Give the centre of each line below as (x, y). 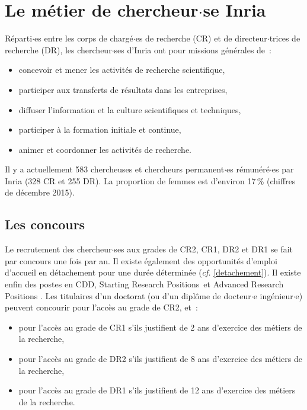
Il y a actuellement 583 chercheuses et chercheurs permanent (115, 169)
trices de (285, 38)
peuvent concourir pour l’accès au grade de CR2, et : (101, 307)
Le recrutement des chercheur (58, 249)
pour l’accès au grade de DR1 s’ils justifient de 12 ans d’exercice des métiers (157, 390)
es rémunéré (248, 169)
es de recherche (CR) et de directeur (201, 38)
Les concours (45, 224)
